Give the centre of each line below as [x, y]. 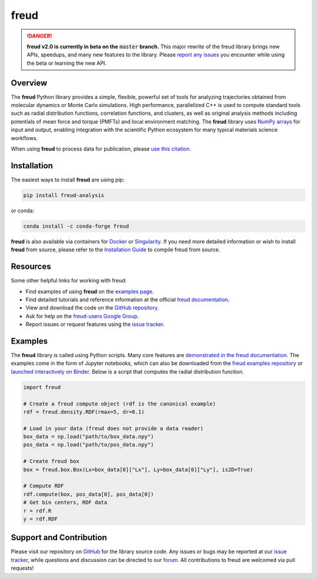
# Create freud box [51, 461]
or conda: [23, 210]
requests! [22, 568]
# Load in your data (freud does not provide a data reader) [113, 428]
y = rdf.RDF [41, 519]
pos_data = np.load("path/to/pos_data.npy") [89, 445]
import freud [42, 387]
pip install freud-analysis [64, 195]
